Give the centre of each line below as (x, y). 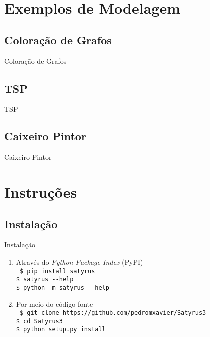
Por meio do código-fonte (54, 304)
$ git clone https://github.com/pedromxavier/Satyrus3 (113, 313)
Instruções (41, 191)
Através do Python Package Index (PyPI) (79, 261)
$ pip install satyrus (57, 271)
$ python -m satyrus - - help (62, 287)
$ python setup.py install (61, 330)
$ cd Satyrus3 (39, 321)
